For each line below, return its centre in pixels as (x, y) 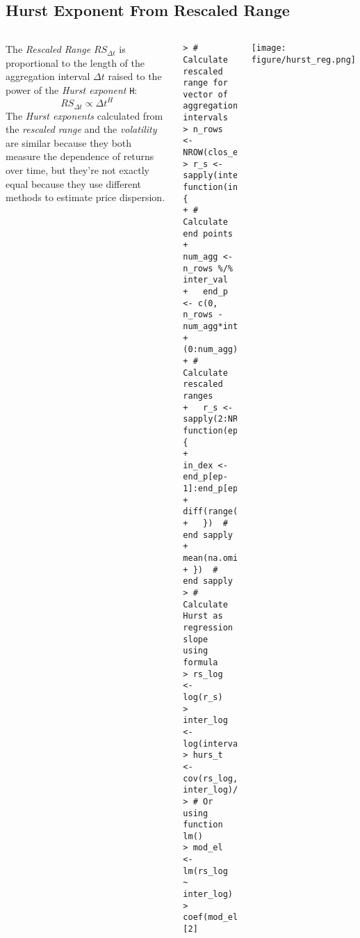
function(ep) (213, 430)
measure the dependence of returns (80, 156)
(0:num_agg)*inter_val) (238, 350)
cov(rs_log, (211, 778)
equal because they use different (74, 183)
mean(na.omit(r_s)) (228, 558)
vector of (205, 94)
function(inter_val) (230, 188)
